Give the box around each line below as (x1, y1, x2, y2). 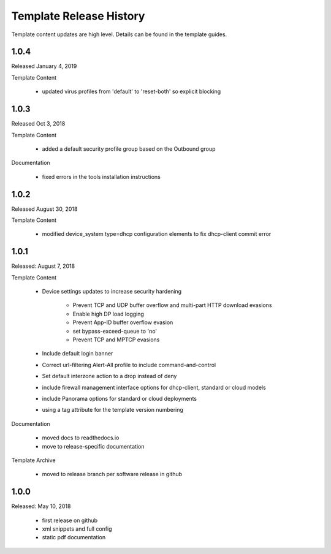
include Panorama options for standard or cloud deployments (42, 395, 197, 402)
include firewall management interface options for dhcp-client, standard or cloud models (42, 384, 266, 391)
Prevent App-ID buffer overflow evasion (72, 319, 173, 326)
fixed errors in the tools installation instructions (42, 173, 161, 180)
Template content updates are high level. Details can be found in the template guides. (11, 31, 227, 38)
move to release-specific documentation (42, 442, 145, 450)
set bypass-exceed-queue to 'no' (72, 327, 158, 335)
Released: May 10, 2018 (11, 503, 71, 510)
